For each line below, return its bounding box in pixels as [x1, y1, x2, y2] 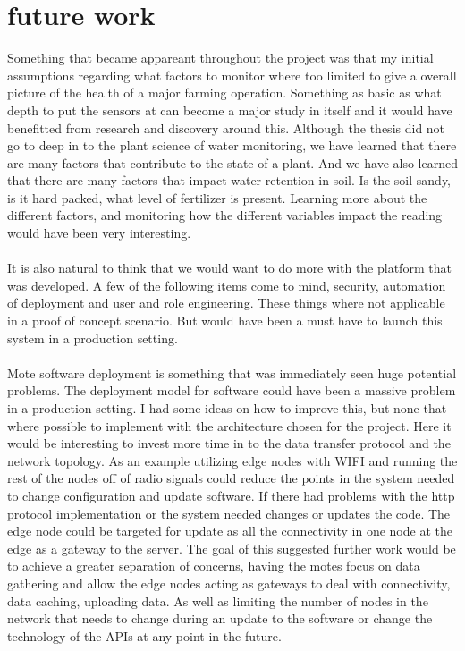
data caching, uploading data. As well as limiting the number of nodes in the [7, 591, 428, 610]
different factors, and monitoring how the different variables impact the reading [7, 206, 443, 224]
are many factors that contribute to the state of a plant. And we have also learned [7, 153, 458, 172]
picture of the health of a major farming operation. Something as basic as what [7, 83, 442, 102]
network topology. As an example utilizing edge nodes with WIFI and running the [7, 451, 458, 469]
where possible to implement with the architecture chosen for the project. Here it [7, 416, 452, 435]
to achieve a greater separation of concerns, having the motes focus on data [7, 556, 420, 575]
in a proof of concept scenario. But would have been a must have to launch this [7, 311, 443, 330]
